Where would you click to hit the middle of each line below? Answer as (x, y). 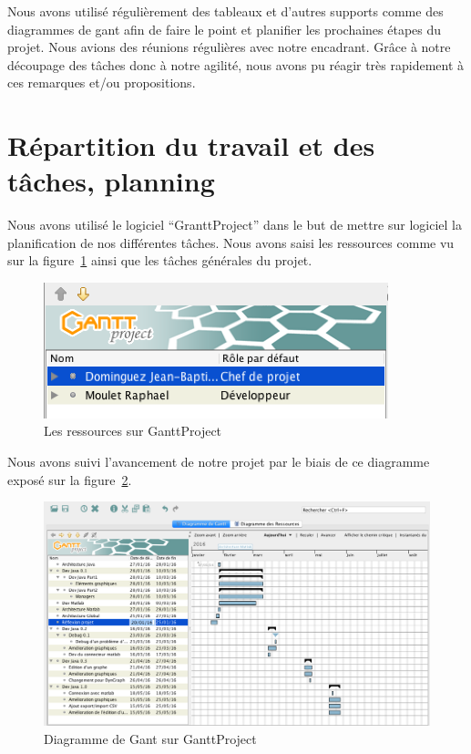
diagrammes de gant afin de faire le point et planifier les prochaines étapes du (225, 29)
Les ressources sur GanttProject (133, 431)
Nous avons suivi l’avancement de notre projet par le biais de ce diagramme (219, 461)
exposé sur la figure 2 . (70, 479)
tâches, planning (111, 181)
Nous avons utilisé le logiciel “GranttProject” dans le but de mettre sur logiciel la (235, 225)
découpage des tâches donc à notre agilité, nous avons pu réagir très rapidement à (236, 64)
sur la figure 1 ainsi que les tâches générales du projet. (160, 260)
